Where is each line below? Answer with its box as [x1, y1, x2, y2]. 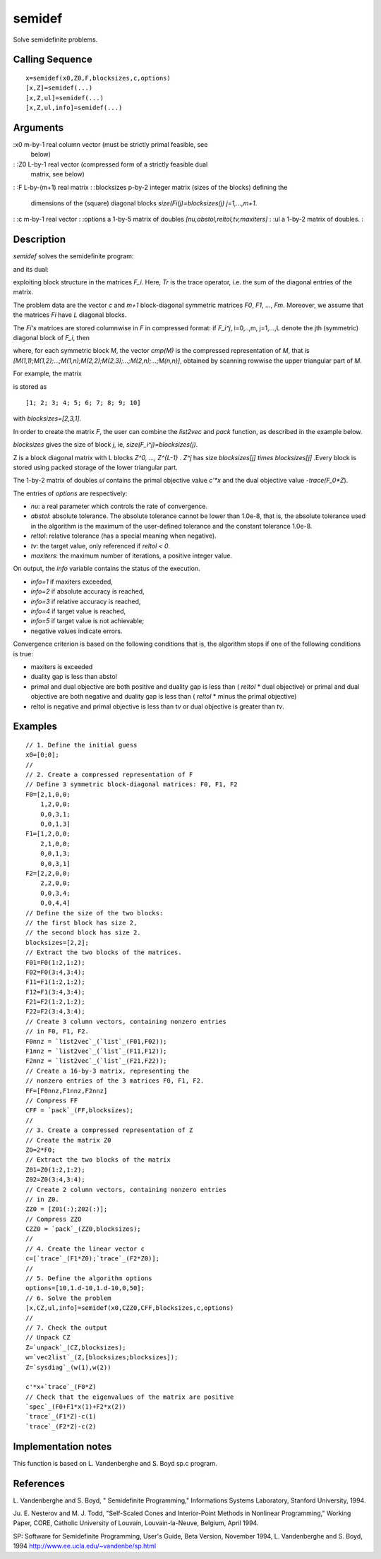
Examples [13, 721, 58, 733]
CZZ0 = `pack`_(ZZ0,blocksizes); [25, 1225, 141, 1233]
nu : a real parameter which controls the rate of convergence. [30, 502, 208, 511]
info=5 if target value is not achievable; [30, 617, 145, 625]
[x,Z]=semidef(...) [25, 84, 93, 92]
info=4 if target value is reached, [30, 607, 126, 615]
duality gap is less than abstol [30, 673, 118, 681]
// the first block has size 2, [25, 918, 138, 927]
